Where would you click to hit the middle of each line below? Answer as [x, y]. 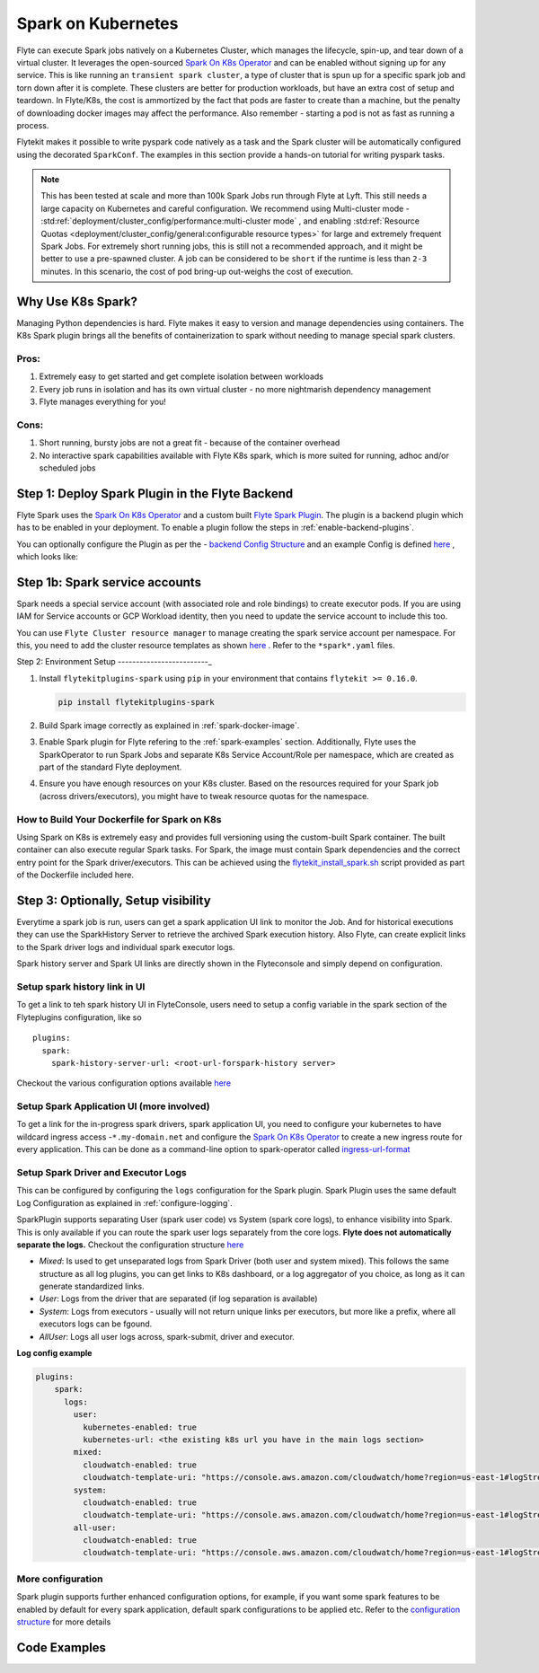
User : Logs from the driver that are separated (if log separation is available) [178, 1299]
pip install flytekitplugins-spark [136, 702]
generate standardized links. [92, 1286]
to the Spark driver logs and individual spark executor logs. [126, 947]
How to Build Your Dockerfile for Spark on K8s [119, 819]
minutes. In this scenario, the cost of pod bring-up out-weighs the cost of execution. [197, 271]
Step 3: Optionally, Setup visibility [114, 900]
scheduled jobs [67, 468]
